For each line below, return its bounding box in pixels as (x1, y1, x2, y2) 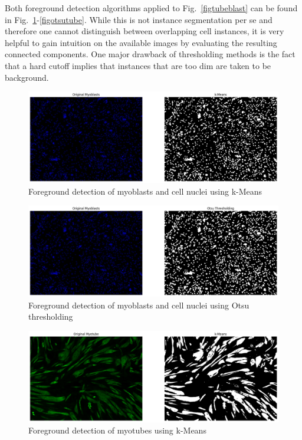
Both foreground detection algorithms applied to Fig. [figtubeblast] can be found (5, 2, 298, 14)
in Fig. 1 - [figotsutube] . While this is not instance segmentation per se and (5, 13, 273, 25)
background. (5, 71, 49, 83)
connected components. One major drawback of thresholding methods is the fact (5, 48, 296, 60)
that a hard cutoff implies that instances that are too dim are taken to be (5, 59, 271, 71)
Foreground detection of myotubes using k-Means (28, 424, 206, 436)
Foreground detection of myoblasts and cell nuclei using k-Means (28, 185, 262, 197)
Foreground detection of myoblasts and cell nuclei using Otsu (28, 298, 250, 311)
